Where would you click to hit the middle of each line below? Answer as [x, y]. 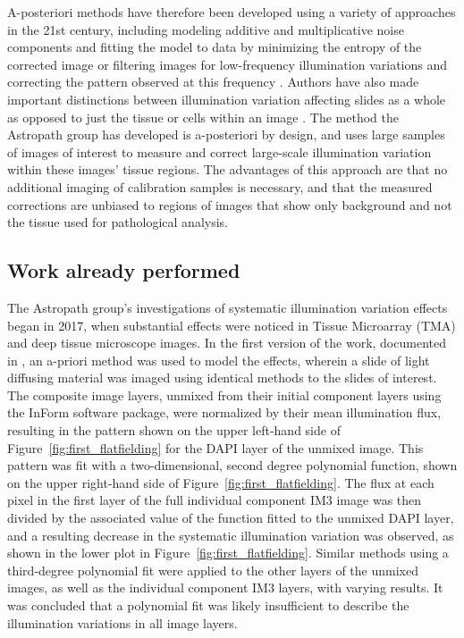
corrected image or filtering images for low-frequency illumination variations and [228, 64]
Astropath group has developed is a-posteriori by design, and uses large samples [226, 134]
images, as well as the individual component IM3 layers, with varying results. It [225, 588]
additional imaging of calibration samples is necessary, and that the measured [220, 186]
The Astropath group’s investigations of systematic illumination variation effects [228, 307]
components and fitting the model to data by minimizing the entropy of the [215, 47]
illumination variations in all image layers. [122, 622]
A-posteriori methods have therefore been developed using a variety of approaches [232, 12]
